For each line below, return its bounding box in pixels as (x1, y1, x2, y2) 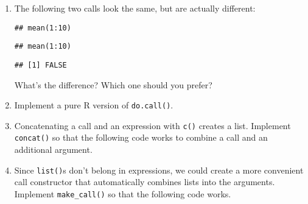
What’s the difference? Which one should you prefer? (14, 78, 212, 91)
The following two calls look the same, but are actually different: (14, 2, 256, 14)
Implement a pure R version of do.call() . (14, 99, 173, 111)
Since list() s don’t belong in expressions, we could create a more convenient (14, 163, 304, 176)
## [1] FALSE (14, 60, 67, 69)
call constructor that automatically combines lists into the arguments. (14, 175, 275, 188)
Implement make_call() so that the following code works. (14, 187, 231, 200)
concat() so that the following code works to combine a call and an (14, 131, 268, 144)
